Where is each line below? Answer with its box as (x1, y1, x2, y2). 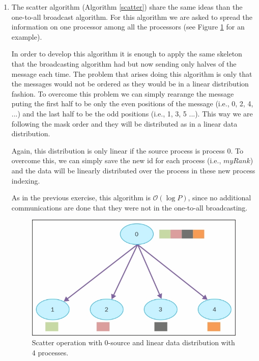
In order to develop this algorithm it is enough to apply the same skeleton (11, 48, 242, 59)
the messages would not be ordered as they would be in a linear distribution (11, 78, 249, 89)
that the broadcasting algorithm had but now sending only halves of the (11, 58, 237, 69)
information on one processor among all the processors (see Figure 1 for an (11, 21, 245, 32)
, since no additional (188, 192, 251, 203)
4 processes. (32, 347, 69, 357)
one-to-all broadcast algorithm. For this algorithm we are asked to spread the (11, 11, 253, 22)
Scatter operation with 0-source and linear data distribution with (32, 337, 235, 348)
